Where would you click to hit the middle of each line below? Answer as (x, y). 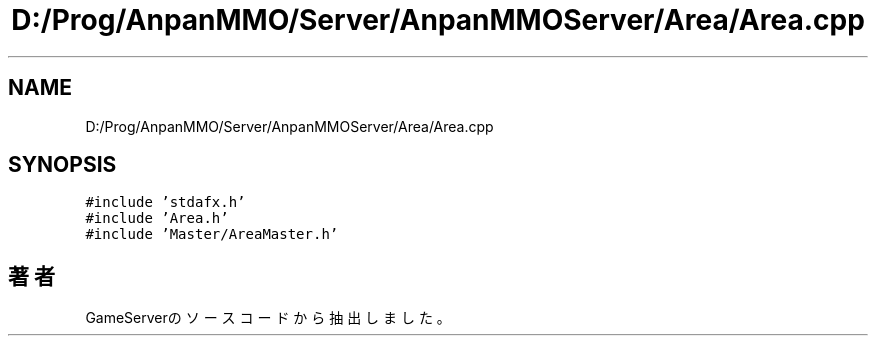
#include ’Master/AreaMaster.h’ (212, 234)
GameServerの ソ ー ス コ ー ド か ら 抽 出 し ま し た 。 (268, 318)
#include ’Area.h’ (157, 218)
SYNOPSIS (62, 165)
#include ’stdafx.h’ (165, 202)
